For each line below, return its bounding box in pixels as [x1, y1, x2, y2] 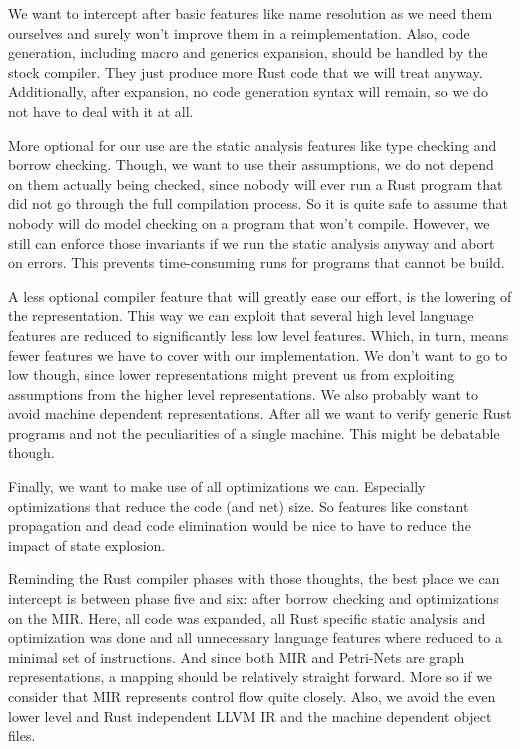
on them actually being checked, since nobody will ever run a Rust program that [8, 173, 503, 194]
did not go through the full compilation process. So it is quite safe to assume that [8, 193, 508, 214]
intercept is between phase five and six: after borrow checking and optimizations [8, 588, 499, 609]
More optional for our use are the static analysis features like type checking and [8, 134, 497, 155]
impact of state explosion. [8, 534, 166, 555]
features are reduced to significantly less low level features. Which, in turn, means [8, 324, 509, 345]
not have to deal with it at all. [8, 100, 194, 121]
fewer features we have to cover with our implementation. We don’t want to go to [8, 344, 508, 365]
